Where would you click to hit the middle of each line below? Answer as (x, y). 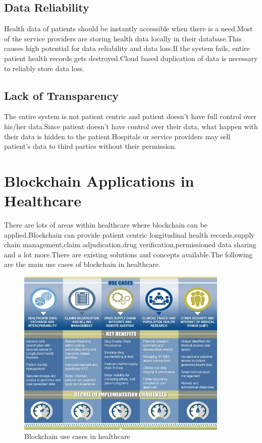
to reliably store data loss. (44, 68)
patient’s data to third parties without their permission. (90, 146)
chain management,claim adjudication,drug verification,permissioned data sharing (130, 244)
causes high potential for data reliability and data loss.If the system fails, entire (127, 48)
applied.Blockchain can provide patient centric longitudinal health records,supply (129, 234)
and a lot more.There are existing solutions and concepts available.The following (128, 254)
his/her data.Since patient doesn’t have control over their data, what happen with (131, 126)
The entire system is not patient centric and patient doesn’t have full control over (130, 116)
